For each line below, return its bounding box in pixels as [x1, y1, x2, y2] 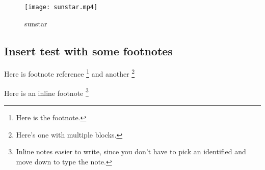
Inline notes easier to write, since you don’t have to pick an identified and [16, 146, 246, 157]
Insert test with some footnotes [4, 43, 173, 58]
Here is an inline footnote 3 [4, 86, 89, 98]
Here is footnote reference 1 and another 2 [4, 67, 135, 79]
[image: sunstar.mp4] [24, 4, 98, 11]
